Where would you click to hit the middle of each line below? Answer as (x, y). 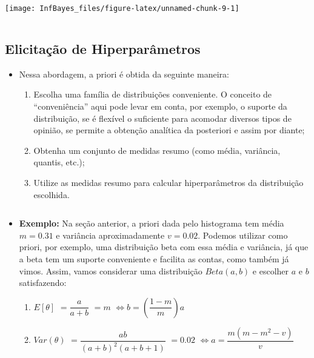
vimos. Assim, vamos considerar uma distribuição (111, 270)
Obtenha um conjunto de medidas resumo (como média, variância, (157, 150)
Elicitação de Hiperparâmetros (103, 49)
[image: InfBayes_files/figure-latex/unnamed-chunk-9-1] (122, 8)
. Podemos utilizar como (243, 235)
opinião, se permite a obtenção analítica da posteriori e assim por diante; (169, 130)
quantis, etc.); (59, 162)
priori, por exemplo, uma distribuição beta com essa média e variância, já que (164, 247)
